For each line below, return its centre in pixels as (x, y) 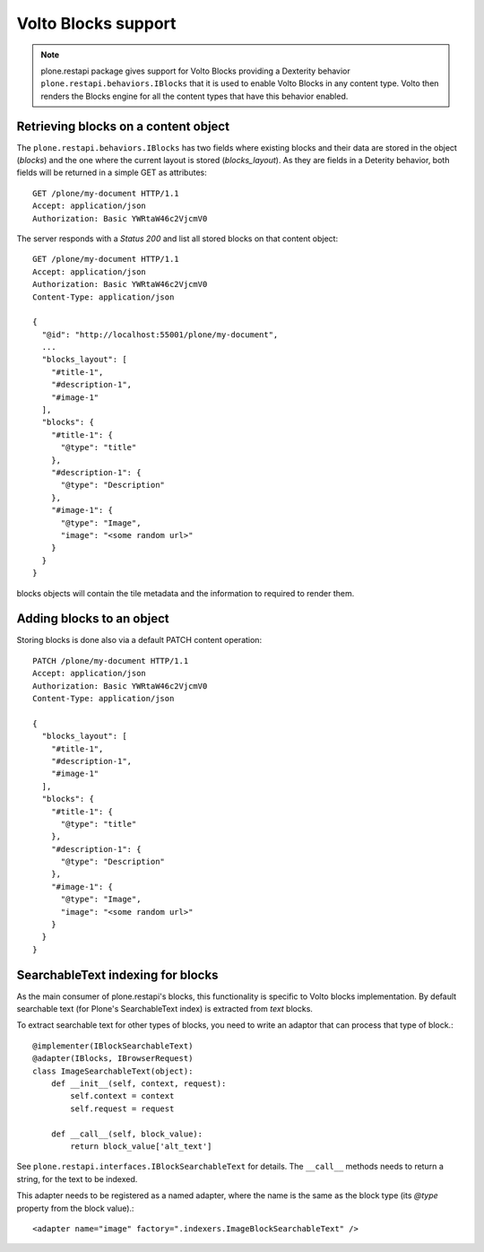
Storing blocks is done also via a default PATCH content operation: (139, 640)
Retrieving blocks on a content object (123, 126)
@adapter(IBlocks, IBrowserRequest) (113, 1059)
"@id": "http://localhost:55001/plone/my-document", (160, 335)
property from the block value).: (75, 1208)
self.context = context (122, 1096)
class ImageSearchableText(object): (113, 1071)
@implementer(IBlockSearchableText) (113, 1046)
